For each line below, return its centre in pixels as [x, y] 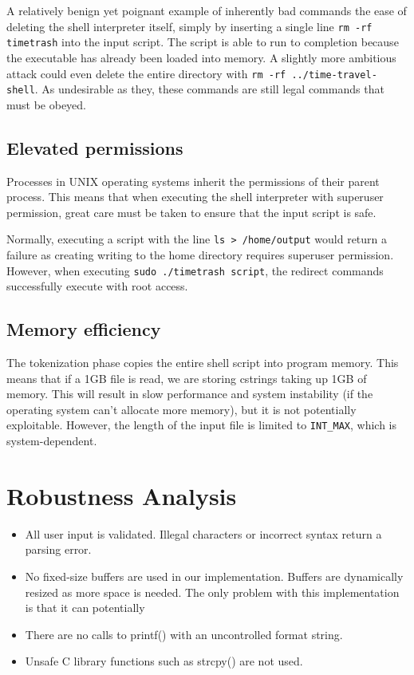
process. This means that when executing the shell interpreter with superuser [195, 197]
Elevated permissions [95, 147]
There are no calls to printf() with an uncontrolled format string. [184, 634]
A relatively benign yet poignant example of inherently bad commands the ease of [207, 10]
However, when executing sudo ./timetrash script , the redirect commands [195, 270]
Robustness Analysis [122, 495]
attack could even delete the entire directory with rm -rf [146, 73]
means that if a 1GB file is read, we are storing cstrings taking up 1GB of [187, 378]
